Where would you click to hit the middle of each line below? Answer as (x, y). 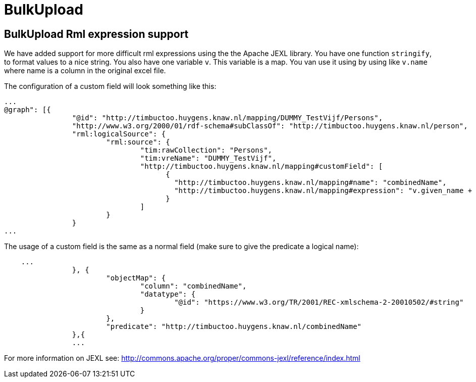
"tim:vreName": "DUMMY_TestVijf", (208, 158)
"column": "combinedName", (193, 286)
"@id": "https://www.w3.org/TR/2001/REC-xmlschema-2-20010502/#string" (319, 302)
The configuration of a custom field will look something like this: (110, 86)
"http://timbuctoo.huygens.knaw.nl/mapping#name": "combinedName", (310, 183)
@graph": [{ (28, 110)
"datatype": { (168, 294)
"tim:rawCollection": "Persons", (206, 150)
